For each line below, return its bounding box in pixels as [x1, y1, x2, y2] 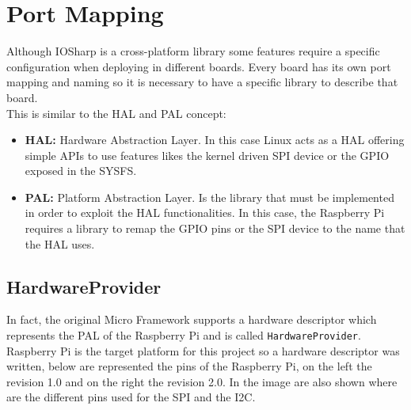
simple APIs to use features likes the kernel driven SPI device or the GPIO [25, 146, 390, 163]
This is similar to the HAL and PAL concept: [6, 104, 226, 121]
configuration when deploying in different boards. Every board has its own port [6, 58, 391, 74]
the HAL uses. [25, 235, 95, 252]
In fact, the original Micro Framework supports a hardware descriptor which [6, 311, 377, 328]
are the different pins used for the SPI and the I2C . [6, 389, 256, 405]
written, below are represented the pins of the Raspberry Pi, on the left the [6, 358, 372, 374]
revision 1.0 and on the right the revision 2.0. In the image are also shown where [6, 373, 398, 389]
